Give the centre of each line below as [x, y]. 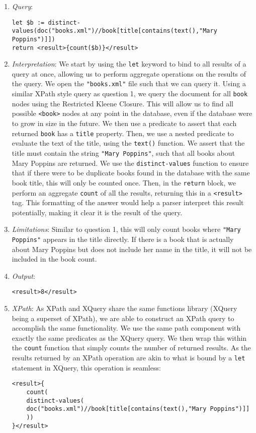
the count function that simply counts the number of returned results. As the [131, 348]
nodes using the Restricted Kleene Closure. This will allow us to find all [122, 103]
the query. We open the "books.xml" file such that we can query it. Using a [129, 83]
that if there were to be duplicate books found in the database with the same [131, 173]
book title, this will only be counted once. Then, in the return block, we [124, 182]
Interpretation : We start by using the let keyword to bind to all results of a [129, 64]
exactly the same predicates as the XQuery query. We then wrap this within [129, 337]
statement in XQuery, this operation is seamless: [86, 367]
